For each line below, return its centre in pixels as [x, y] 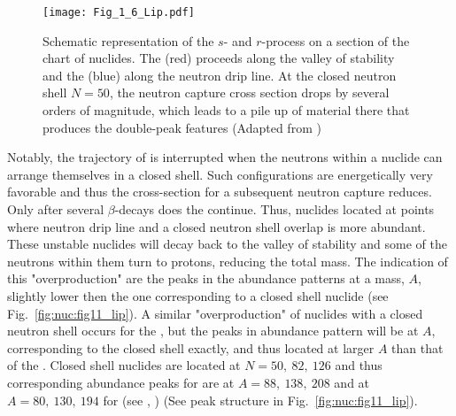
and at [352, 382]
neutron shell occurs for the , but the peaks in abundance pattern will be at [213, 331]
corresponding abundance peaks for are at [121, 382]
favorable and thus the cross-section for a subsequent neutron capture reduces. [220, 192]
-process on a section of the [336, 40]
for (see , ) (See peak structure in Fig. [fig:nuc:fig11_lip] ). [260, 400]
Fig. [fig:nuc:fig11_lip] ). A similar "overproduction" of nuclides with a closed [215, 313]
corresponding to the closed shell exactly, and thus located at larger [191, 347]
